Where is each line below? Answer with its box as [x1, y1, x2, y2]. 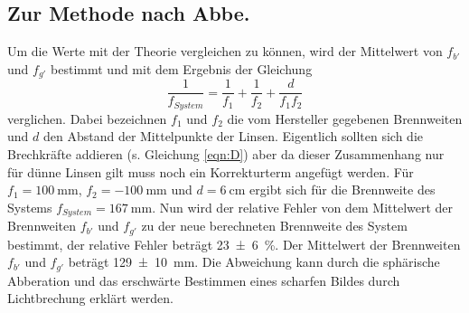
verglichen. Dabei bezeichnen [7, 109, 167, 128]
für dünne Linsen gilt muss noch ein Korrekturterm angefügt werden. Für [7, 162, 414, 181]
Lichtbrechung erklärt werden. [7, 289, 174, 308]
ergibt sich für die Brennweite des [249, 180, 436, 199]
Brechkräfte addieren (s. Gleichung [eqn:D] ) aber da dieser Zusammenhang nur [7, 144, 445, 163]
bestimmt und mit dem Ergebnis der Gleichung [51, 59, 313, 78]
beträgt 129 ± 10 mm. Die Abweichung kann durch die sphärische [68, 252, 440, 271]
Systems [7, 197, 52, 216]
